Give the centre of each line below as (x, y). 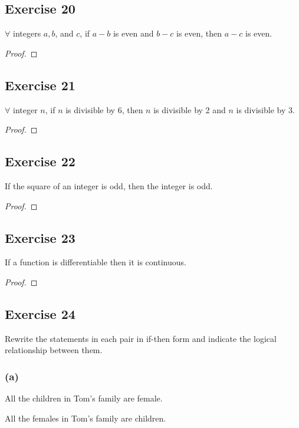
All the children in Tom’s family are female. (84, 398)
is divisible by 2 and (190, 109)
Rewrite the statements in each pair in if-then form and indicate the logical (141, 338)
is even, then (199, 33)
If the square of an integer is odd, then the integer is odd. (109, 185)
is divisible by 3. (265, 109)
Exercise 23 (40, 237)
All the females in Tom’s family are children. (86, 418)
